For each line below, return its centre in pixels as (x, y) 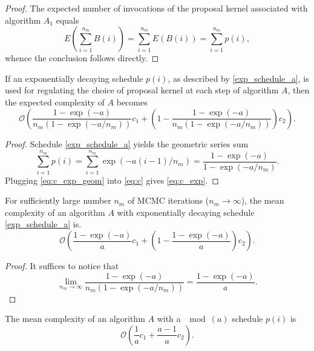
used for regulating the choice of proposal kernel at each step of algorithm (142, 90)
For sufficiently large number (58, 200)
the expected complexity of (55, 102)
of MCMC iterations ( (168, 200)
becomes (132, 102)
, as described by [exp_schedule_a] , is (238, 78)
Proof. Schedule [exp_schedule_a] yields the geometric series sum (127, 143)
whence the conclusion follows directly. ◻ (82, 58)
